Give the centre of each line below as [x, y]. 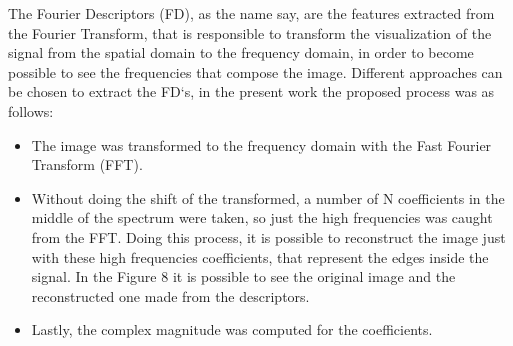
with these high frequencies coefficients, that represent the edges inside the [260, 256]
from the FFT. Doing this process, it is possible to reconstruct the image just [268, 236]
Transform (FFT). [87, 164]
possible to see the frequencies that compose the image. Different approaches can [255, 71]
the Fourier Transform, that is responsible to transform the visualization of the [250, 32]
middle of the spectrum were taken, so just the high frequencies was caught [262, 217]
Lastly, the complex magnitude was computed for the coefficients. [232, 329]
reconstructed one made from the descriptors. [170, 295]
